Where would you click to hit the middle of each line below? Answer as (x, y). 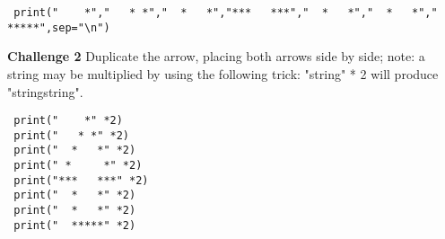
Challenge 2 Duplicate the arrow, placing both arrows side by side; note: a (216, 56)
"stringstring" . (45, 91)
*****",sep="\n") (59, 27)
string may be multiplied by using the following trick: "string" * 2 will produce (223, 73)
